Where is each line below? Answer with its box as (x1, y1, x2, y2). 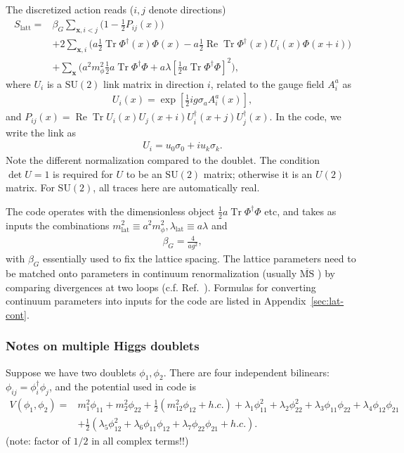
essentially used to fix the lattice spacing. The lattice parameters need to (42, 251, 356, 266)
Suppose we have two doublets (6, 364, 136, 379)
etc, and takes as (264, 203, 337, 218)
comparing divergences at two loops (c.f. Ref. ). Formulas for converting (6, 279, 316, 294)
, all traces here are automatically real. (93, 180, 260, 195)
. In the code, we (269, 109, 341, 124)
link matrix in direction (103, 76, 204, 91)
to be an (126, 166, 162, 181)
